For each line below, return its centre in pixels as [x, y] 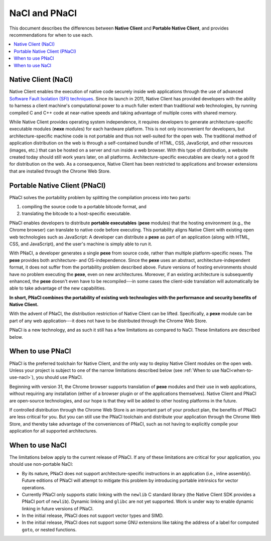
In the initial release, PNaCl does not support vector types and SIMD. [93, 516]
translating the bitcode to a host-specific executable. [77, 214]
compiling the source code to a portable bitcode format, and [84, 207]
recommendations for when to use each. [51, 35]
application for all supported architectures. [53, 431]
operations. [34, 487]
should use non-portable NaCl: [41, 464]
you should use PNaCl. [59, 377]
